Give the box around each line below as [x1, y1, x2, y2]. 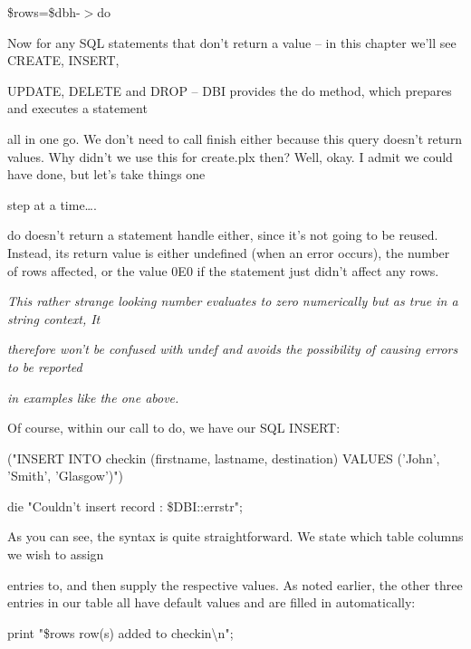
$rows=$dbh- [7, 3, 81, 21]
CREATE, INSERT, [7, 51, 120, 70]
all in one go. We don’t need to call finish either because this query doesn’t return [7, 129, 463, 148]
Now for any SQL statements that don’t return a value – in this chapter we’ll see [7, 33, 457, 52]
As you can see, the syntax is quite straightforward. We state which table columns [7, 527, 464, 546]
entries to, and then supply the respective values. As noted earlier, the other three [7, 575, 463, 594]
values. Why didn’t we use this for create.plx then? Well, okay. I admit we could [7, 147, 453, 166]
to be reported [7, 357, 82, 376]
